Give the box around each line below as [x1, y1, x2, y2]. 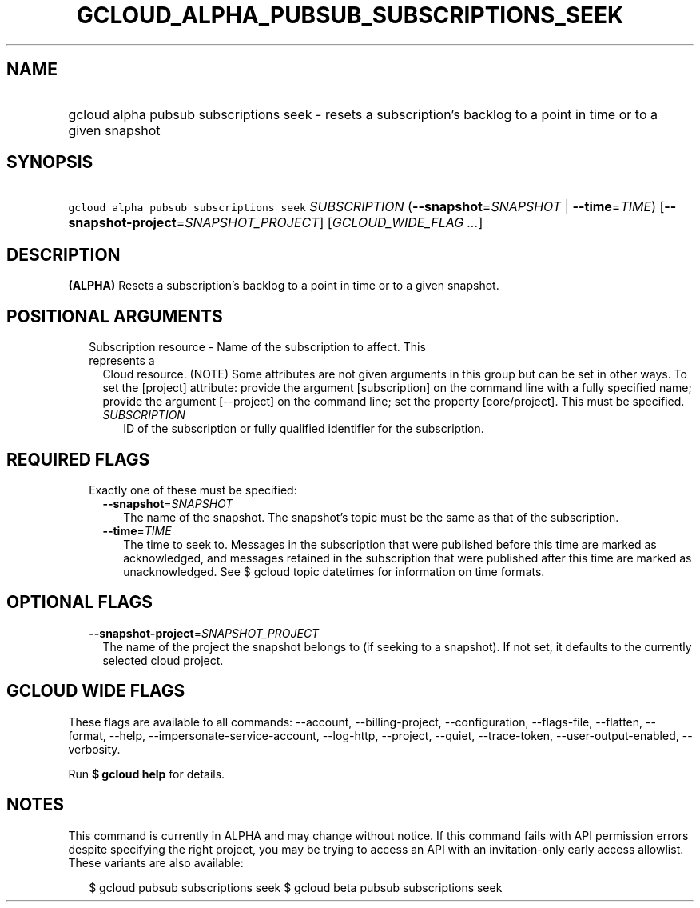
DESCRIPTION [6, 244, 121, 265]
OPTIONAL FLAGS [6, 592, 153, 613]
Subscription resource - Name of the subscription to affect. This [89, 340, 426, 354]
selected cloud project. [102, 653, 224, 667]
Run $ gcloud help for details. [68, 766, 225, 781]
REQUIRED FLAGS [6, 449, 150, 470]
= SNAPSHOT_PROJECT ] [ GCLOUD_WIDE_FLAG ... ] [176, 214, 483, 231]
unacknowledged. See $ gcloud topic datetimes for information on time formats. [123, 564, 545, 578]
